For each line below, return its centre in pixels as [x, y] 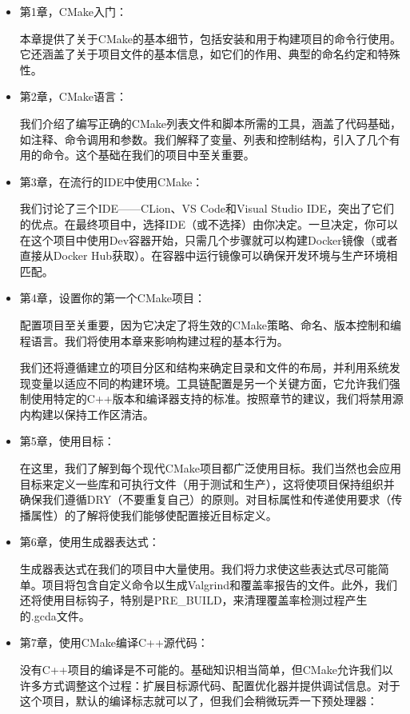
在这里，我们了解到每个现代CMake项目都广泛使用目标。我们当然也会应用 [210, 468]
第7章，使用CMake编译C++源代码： [114, 642]
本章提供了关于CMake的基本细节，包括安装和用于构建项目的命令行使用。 [210, 38]
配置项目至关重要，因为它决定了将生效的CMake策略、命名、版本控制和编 [210, 324]
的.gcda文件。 [55, 615]
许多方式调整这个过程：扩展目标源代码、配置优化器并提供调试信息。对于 [210, 685]
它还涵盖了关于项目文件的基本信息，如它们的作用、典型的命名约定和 [199, 54]
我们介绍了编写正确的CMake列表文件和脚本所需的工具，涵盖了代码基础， [210, 123]
